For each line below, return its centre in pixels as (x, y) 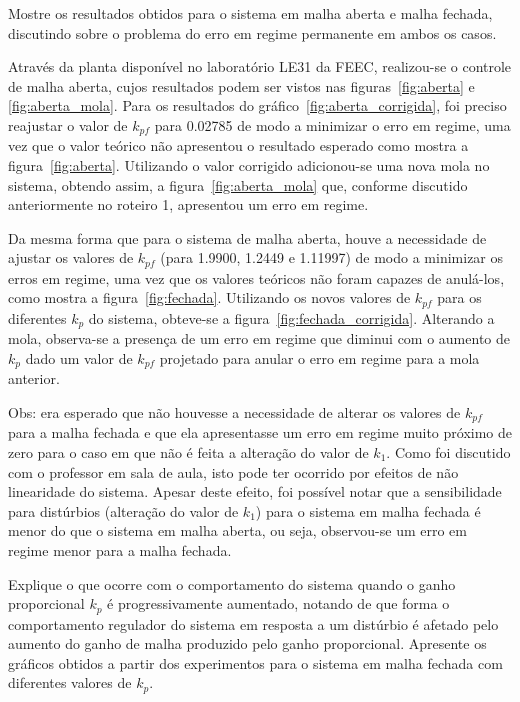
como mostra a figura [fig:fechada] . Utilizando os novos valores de (209, 297)
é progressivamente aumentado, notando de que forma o (278, 603)
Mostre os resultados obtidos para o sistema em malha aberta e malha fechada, (250, 13)
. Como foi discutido (448, 452)
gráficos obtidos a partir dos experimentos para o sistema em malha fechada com (255, 662)
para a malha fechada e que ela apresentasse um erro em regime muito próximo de (260, 432)
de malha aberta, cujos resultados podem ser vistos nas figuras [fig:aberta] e (241, 85)
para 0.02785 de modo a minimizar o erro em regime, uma (332, 124)
